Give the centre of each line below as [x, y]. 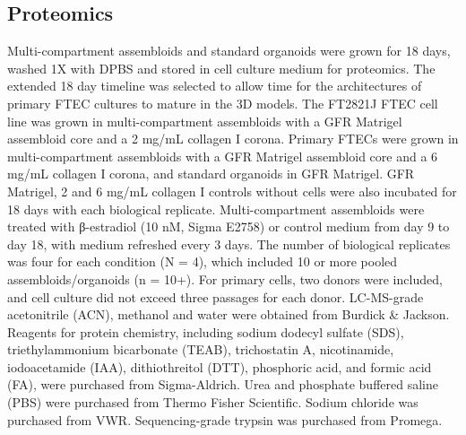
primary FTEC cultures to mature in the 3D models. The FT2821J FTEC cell [223, 103]
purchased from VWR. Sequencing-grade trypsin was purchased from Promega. [225, 419]
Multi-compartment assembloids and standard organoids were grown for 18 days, [229, 51]
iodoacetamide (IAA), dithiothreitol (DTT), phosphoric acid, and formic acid [220, 366]
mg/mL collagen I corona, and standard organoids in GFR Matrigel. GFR [211, 174]
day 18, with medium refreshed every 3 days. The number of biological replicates [229, 244]
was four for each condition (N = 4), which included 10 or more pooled [203, 261]
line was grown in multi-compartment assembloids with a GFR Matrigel [205, 121]
